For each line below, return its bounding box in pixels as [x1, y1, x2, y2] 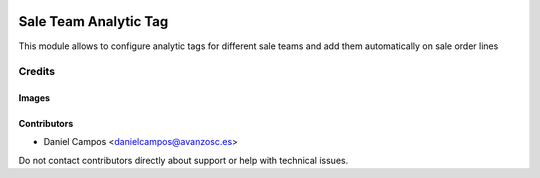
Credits [18, 65, 55, 79]
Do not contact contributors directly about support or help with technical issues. [18, 154, 349, 166]
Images [18, 92, 50, 104]
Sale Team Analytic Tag [18, 13, 169, 30]
